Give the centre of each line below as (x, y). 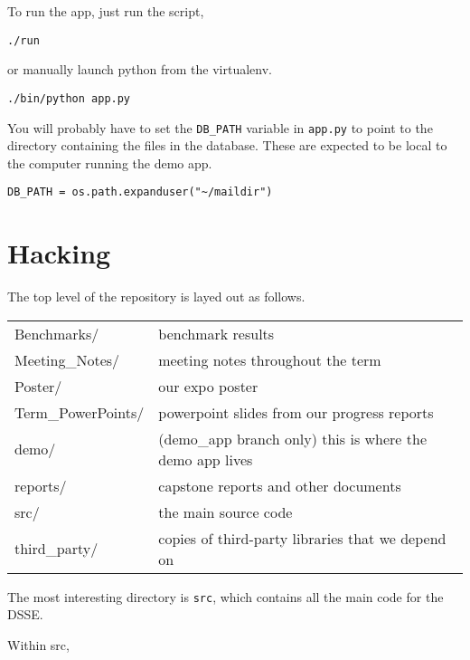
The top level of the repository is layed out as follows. (156, 297)
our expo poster (208, 386)
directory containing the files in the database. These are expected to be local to (227, 145)
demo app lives (206, 459)
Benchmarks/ (57, 333)
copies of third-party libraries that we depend (302, 538)
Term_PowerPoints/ (80, 412)
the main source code (226, 512)
